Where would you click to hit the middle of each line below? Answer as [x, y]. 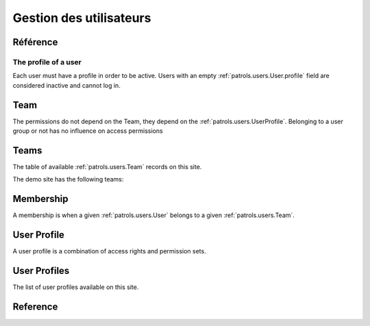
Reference [35, 306]
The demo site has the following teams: [68, 179]
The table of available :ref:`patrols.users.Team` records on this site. [107, 166]
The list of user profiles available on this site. [76, 287]
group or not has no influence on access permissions [88, 131]
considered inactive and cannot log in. [67, 85]
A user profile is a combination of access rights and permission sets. [109, 251]
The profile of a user [47, 62]
